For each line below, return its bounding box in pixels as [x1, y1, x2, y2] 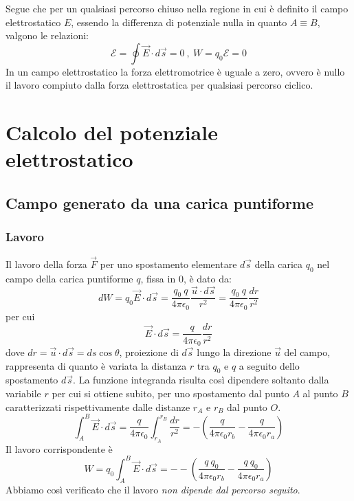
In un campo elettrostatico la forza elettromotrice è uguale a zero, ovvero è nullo [5, 64, 345, 78]
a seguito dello [239, 358, 300, 372]
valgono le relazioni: [5, 28, 89, 43]
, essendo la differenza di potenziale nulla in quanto [71, 14, 287, 29]
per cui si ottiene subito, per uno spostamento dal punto [52, 386, 289, 400]
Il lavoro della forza [5, 256, 87, 271]
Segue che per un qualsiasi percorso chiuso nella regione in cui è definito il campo [5, 1, 349, 15]
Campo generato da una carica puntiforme [5, 192, 314, 213]
